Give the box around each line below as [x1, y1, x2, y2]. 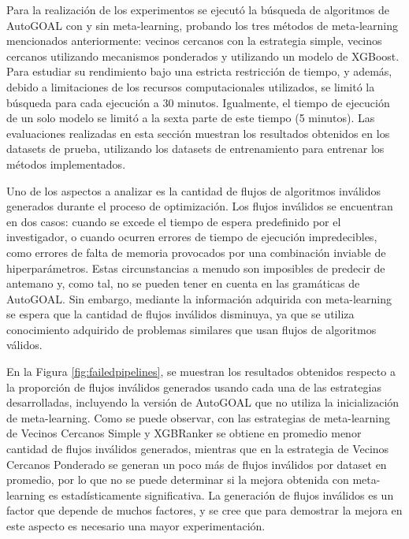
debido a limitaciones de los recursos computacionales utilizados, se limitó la [6, 78, 375, 95]
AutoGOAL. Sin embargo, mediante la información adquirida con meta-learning [6, 290, 392, 307]
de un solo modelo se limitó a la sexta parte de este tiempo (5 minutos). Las [6, 110, 375, 126]
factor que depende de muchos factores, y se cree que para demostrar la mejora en [6, 502, 403, 519]
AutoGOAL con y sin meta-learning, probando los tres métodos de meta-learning [6, 17, 398, 33]
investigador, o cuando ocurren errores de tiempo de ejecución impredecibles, [6, 229, 377, 245]
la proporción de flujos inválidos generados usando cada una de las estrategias [6, 378, 381, 395]
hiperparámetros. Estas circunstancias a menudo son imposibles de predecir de [6, 259, 385, 276]
